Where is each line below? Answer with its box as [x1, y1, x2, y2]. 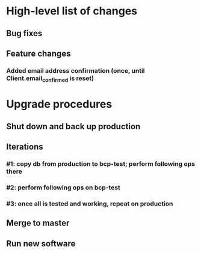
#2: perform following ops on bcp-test [6, 183, 120, 192]
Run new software [6, 239, 76, 249]
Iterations [6, 142, 43, 152]
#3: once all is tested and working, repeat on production [6, 200, 173, 208]
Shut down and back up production [6, 121, 141, 132]
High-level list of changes [6, 4, 138, 18]
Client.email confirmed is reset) [6, 74, 94, 84]
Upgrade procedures [6, 97, 113, 111]
